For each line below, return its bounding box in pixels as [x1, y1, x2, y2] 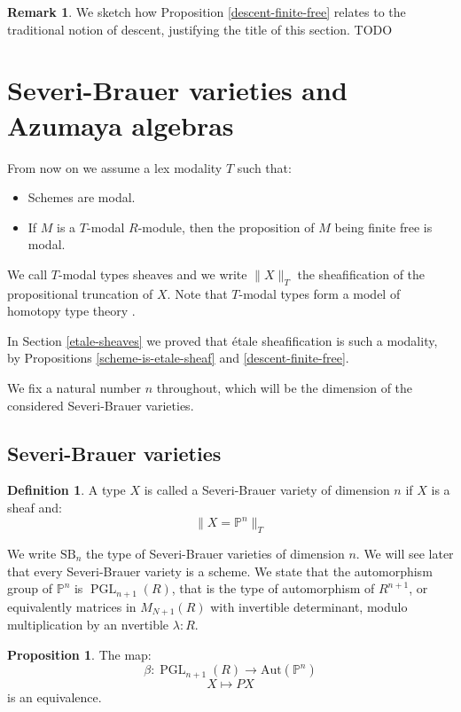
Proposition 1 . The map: [7, 645, 152, 663]
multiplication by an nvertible [7, 615, 169, 634]
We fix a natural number [7, 379, 141, 397]
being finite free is [334, 217, 433, 236]
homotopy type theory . [7, 301, 136, 320]
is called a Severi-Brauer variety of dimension [144, 481, 390, 499]
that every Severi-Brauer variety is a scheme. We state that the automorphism [7, 561, 433, 580]
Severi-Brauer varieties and [7, 72, 348, 108]
